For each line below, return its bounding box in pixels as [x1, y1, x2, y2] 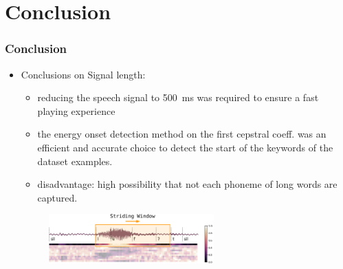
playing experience [37, 103, 115, 118]
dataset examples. [37, 153, 113, 168]
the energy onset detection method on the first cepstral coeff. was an [37, 127, 327, 141]
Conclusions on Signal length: [21, 67, 146, 81]
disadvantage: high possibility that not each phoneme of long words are [37, 177, 338, 191]
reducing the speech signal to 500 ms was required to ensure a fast [37, 90, 319, 105]
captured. [37, 190, 78, 204]
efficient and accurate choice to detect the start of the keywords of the [37, 140, 333, 154]
